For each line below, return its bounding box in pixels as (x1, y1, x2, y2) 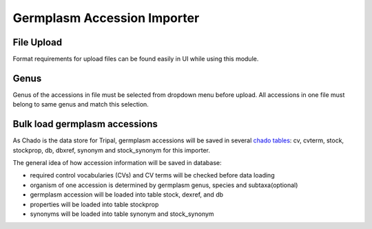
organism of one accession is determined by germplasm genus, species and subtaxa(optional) (30, 181, 298, 189)
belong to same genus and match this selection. (12, 100, 149, 109)
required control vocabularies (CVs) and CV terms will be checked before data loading (30, 171, 275, 179)
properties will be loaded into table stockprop (30, 200, 159, 208)
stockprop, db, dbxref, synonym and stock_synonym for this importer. (12, 146, 210, 154)
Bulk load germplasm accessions (12, 118, 158, 130)
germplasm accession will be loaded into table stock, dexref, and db (30, 190, 224, 199)
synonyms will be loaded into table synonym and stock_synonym (30, 210, 214, 218)
